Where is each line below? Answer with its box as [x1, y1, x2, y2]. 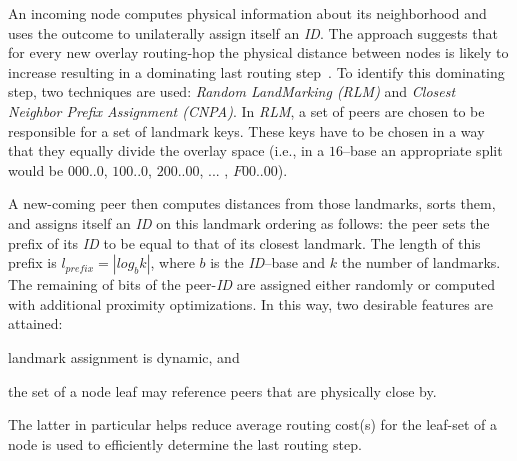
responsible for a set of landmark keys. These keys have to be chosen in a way [8, 120, 485, 141]
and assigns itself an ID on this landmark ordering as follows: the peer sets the [8, 212, 490, 233]
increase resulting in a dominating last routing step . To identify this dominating [8, 61, 505, 82]
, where [150, 252, 195, 273]
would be [8, 159, 64, 180]
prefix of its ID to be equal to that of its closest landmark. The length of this [8, 232, 481, 253]
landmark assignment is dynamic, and [8, 346, 240, 367]
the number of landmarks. [341, 252, 501, 273]
